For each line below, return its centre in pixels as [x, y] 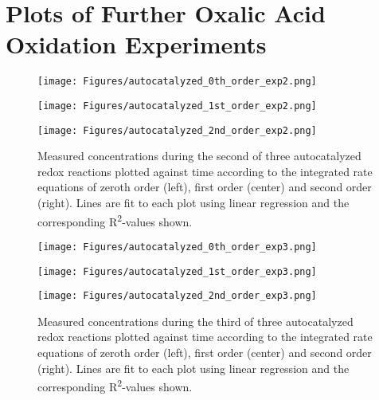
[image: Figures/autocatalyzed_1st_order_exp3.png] [177, 271]
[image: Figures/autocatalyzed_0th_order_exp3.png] [177, 247]
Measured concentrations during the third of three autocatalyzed [195, 321]
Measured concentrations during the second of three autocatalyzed [199, 156]
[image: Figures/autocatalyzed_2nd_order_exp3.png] [177, 296]
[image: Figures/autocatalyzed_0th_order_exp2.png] [177, 82]
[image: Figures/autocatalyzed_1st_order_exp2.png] [177, 106]
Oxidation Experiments [136, 44]
